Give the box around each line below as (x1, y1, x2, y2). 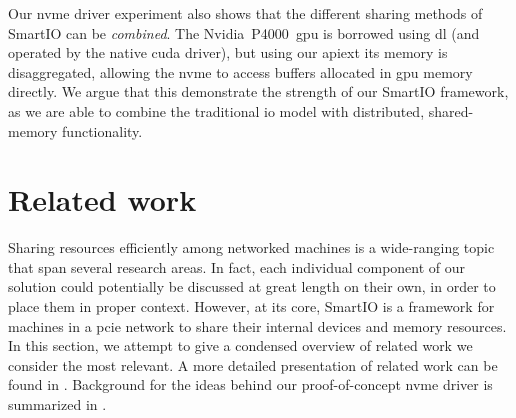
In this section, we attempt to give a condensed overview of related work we (8, 335, 473, 356)
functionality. (62, 120, 143, 141)
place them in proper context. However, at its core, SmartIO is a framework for (8, 296, 495, 317)
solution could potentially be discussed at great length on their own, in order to (8, 276, 496, 297)
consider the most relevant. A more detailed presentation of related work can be (8, 354, 498, 375)
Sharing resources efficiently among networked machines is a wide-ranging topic (8, 237, 495, 258)
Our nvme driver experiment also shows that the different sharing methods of (8, 3, 483, 23)
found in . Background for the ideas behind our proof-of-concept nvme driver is (8, 374, 493, 395)
